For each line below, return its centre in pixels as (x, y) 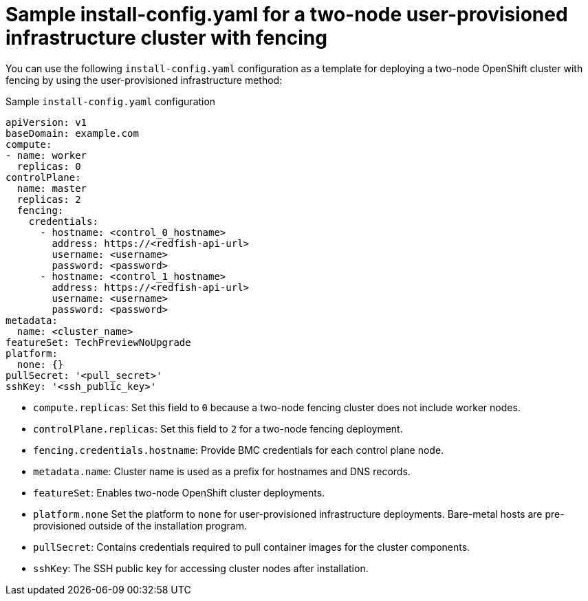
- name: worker (46, 155)
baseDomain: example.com (72, 133)
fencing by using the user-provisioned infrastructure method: (144, 80)
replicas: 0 (49, 166)
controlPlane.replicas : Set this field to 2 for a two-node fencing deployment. (218, 428)
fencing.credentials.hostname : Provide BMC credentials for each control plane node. (239, 450)
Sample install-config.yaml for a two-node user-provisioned (287, 14)
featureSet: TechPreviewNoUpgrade (98, 342)
